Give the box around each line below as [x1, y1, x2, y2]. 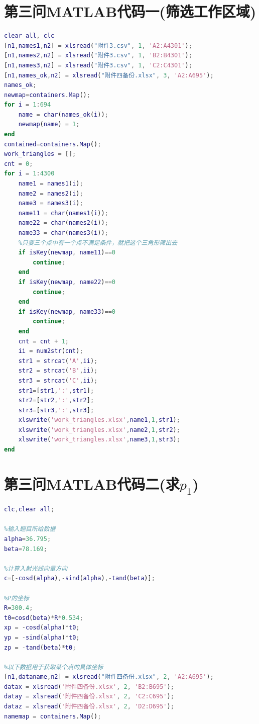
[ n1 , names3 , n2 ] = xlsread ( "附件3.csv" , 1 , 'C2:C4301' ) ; [4, 61, 192, 69]
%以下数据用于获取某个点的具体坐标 [4, 663, 103, 671]
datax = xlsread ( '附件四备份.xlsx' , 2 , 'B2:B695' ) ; [4, 683, 174, 690]
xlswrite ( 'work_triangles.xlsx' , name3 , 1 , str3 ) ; [18, 436, 180, 443]
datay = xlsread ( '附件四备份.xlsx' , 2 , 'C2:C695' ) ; [4, 693, 174, 700]
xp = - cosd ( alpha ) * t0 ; [4, 624, 80, 631]
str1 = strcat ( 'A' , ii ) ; [18, 357, 98, 365]
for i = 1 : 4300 [4, 170, 55, 177]
